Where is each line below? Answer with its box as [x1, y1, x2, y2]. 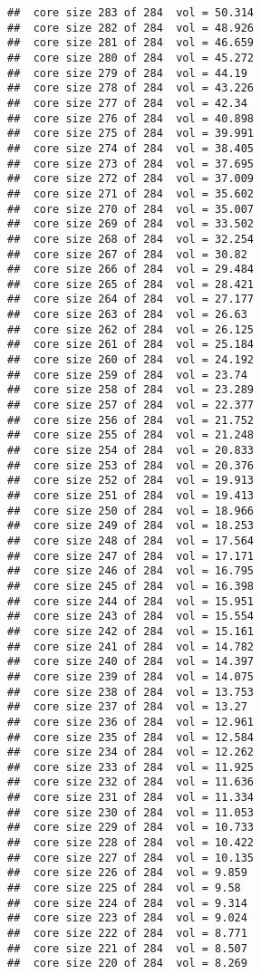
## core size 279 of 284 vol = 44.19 [7, 66, 247, 80]
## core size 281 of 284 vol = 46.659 [7, 36, 255, 50]
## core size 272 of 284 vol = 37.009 [7, 172, 255, 186]
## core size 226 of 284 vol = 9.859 [7, 866, 247, 880]
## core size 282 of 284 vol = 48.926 [7, 21, 255, 34]
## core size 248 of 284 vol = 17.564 [7, 534, 255, 547]
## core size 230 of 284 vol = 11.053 [7, 805, 255, 819]
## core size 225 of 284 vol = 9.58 [7, 882, 241, 895]
